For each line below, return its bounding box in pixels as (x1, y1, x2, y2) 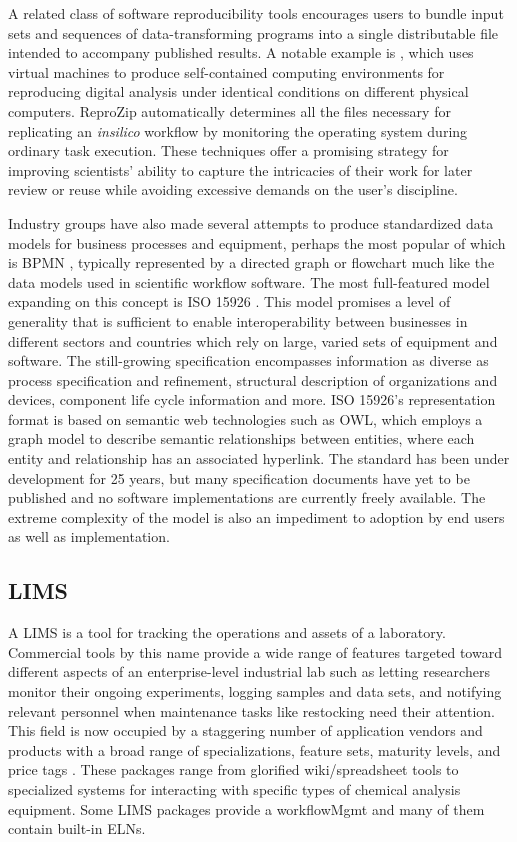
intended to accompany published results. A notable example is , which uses (8, 42, 474, 63)
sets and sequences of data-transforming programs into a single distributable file (8, 22, 499, 43)
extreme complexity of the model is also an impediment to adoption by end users (8, 506, 505, 527)
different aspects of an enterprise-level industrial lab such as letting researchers (8, 661, 490, 682)
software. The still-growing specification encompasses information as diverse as (8, 350, 489, 371)
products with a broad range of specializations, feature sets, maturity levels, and (8, 739, 501, 760)
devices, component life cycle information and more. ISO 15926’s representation (8, 389, 496, 410)
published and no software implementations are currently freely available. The (8, 487, 486, 508)
